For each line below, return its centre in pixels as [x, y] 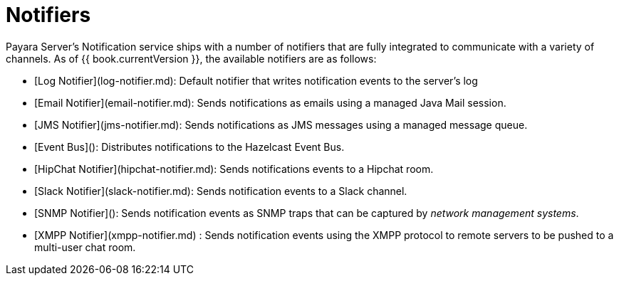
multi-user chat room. [85, 247]
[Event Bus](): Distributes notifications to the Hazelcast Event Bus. [189, 147]
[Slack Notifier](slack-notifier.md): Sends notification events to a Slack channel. [221, 191]
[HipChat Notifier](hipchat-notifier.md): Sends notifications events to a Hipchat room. [234, 169]
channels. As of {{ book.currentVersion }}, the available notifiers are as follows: [191, 58]
